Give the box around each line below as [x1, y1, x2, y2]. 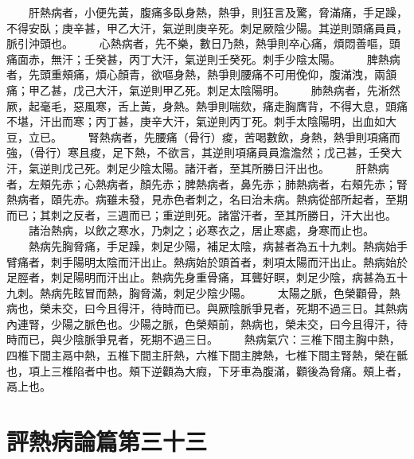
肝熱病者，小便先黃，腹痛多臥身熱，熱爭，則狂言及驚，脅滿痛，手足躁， [28, 4, 408, 20]
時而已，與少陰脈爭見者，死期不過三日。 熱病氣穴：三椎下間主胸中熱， [6, 331, 400, 348]
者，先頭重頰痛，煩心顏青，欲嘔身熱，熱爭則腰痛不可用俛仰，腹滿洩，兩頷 [6, 66, 396, 83]
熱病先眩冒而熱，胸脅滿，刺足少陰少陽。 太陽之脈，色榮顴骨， [39, 284, 389, 301]
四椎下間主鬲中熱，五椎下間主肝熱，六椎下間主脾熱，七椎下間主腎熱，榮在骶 [6, 347, 408, 364]
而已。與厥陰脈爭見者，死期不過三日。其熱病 [173, 300, 408, 317]
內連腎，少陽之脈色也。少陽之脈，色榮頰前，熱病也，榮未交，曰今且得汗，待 [6, 315, 408, 332]
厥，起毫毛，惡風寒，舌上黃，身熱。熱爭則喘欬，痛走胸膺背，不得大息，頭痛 [6, 97, 408, 114]
